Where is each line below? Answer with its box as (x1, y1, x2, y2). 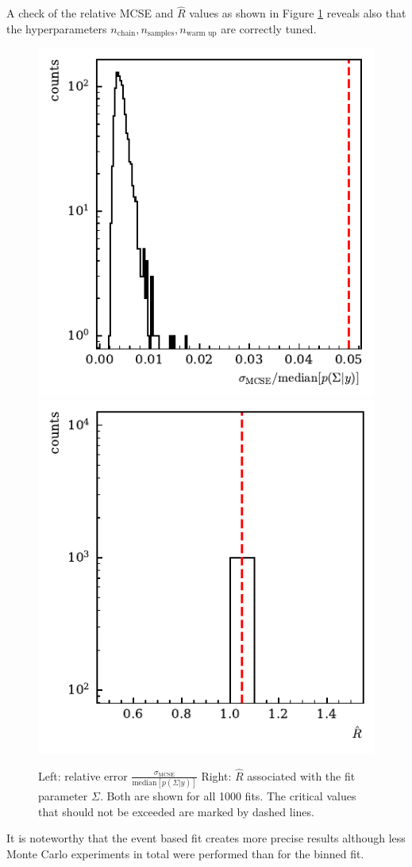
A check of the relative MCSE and (6, 5, 174, 21)
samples (147, 29, 175, 38)
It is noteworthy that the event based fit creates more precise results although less (6, 830, 406, 846)
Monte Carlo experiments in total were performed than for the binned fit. (6, 845, 364, 861)
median (132, 779, 157, 788)
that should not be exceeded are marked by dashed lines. (38, 803, 314, 819)
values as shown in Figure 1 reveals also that (189, 5, 406, 21)
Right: (201, 767, 232, 784)
